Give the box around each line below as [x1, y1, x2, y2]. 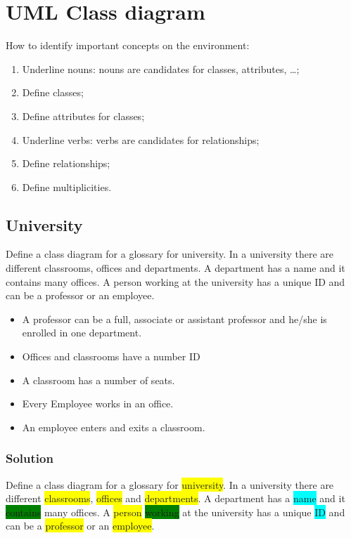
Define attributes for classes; [22, 108, 145, 123]
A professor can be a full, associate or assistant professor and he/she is [22, 311, 327, 326]
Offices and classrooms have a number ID [22, 349, 200, 364]
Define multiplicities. [22, 179, 112, 194]
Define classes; [22, 85, 84, 100]
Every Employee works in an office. [22, 396, 174, 411]
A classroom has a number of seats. [22, 372, 175, 387]
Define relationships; [22, 156, 110, 171]
